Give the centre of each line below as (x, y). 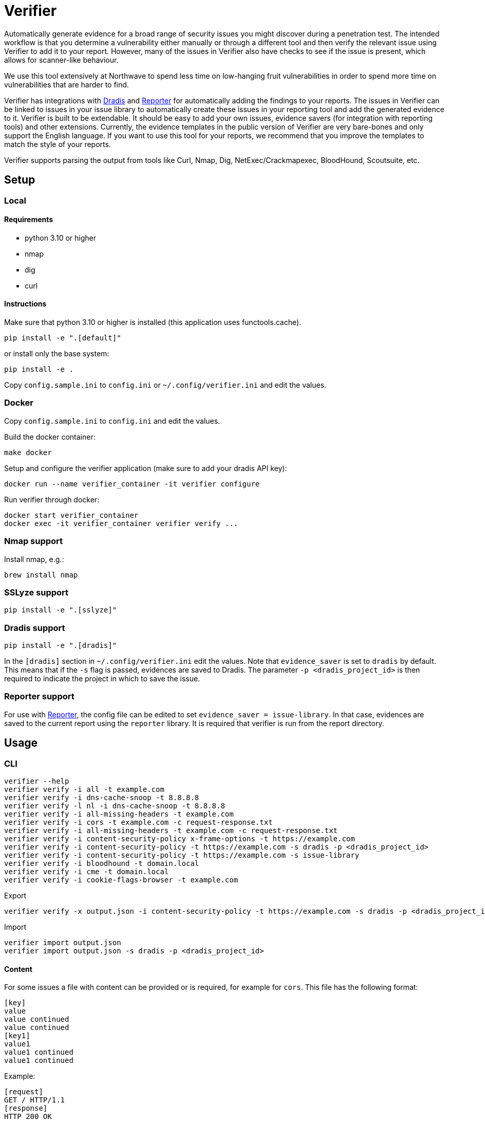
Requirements (29, 220)
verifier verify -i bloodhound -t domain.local (102, 863)
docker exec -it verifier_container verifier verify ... (121, 523)
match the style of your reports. (58, 144)
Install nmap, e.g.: (34, 559)
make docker (28, 452)
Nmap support (34, 541)
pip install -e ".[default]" (63, 338)
